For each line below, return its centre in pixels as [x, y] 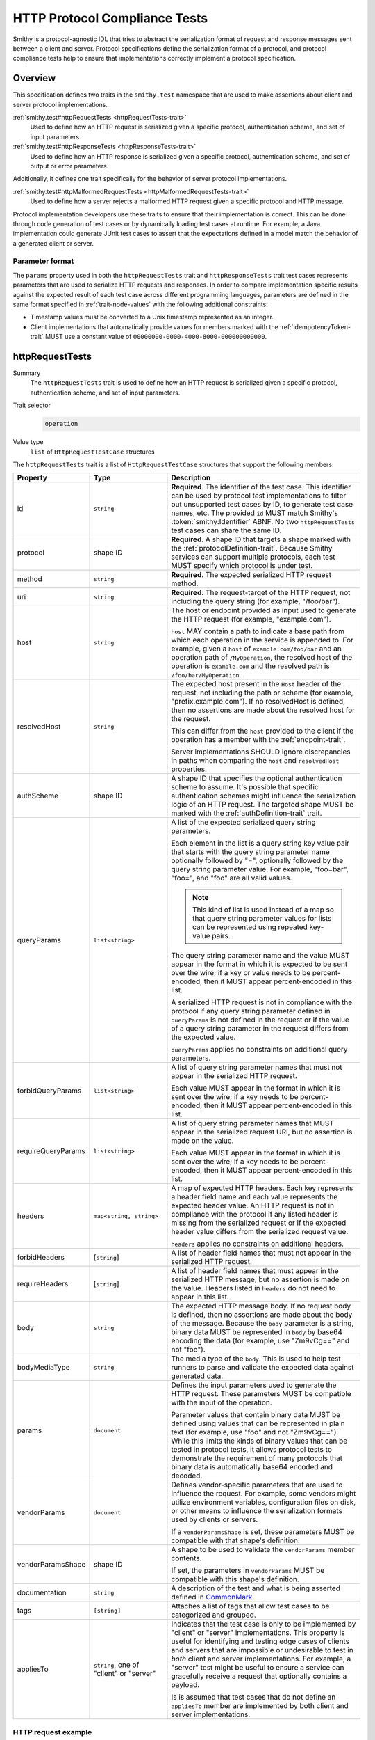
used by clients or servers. [215, 1519]
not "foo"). [189, 1350]
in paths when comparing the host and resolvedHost [255, 761]
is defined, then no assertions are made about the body [262, 1315]
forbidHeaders [41, 1258]
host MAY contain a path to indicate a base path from [258, 631]
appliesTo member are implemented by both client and [260, 1706]
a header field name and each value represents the [255, 1197]
